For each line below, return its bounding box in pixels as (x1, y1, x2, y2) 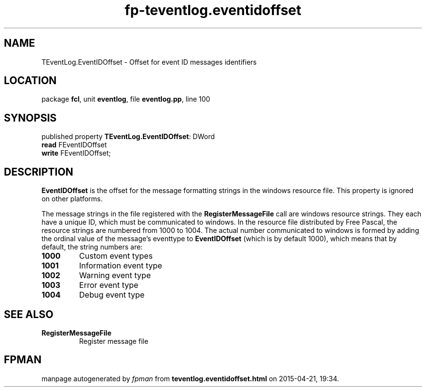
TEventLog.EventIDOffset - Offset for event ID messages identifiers (41, 57, 257, 66)
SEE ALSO (4, 308, 53, 320)
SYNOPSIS (4, 111, 57, 124)
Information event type (79, 261, 162, 271)
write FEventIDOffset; (41, 149, 111, 158)
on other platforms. (41, 195, 103, 203)
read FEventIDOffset (41, 141, 107, 149)
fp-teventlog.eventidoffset (124, 2, 302, 18)
